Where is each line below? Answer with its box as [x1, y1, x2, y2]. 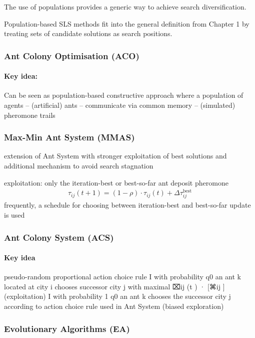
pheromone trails [4, 109, 55, 120]
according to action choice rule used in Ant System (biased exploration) [4, 301, 224, 311]
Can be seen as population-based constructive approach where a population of [4, 90, 243, 100]
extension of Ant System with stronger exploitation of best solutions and [4, 150, 227, 161]
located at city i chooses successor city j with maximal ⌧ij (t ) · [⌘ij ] [4, 281, 225, 291]
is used [4, 210, 25, 220]
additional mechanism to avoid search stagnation [4, 160, 153, 171]
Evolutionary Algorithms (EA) [4, 322, 130, 334]
